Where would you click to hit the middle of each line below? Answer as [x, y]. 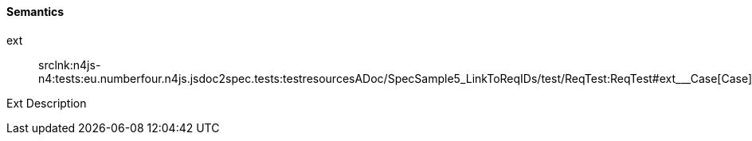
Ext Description [47, 103]
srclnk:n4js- [70, 65]
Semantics [35, 12]
